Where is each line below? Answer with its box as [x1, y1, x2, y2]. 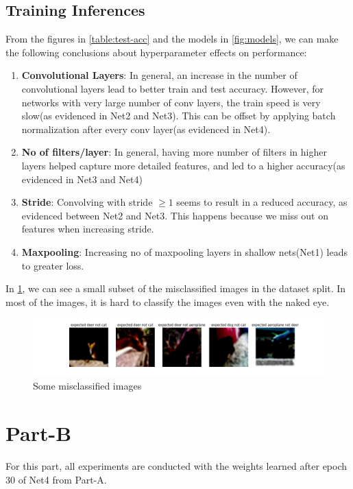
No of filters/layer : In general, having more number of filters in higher [21, 145, 327, 159]
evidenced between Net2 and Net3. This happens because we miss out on [21, 208, 328, 222]
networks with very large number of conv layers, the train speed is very [21, 95, 321, 109]
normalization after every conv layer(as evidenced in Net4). [21, 121, 271, 136]
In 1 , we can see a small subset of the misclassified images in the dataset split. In [5, 281, 346, 296]
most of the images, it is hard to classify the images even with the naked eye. [5, 294, 330, 309]
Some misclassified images [33, 379, 142, 393]
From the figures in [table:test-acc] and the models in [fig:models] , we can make [5, 32, 339, 46]
